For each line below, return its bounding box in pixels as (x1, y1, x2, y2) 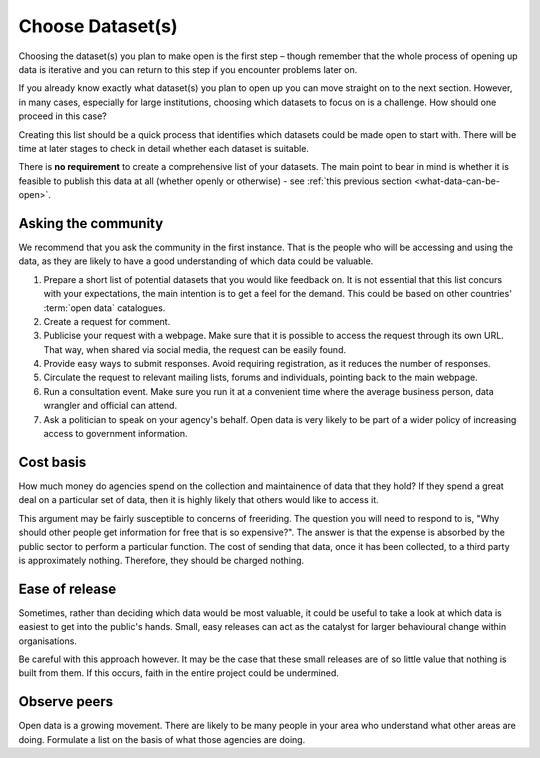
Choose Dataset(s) (18, 15, 179, 37)
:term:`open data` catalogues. (43, 301, 166, 314)
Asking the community (18, 215, 164, 232)
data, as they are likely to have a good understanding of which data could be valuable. (18, 255, 374, 267)
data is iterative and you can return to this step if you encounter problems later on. (18, 63, 358, 75)
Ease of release (18, 580, 117, 597)
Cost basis (18, 453, 87, 470)
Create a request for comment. (43, 315, 171, 327)
